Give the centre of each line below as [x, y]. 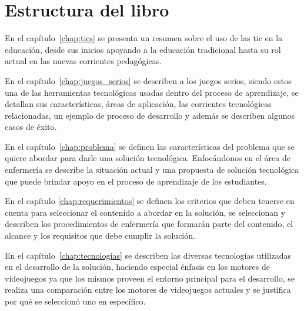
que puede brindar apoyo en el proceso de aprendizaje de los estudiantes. [136, 181]
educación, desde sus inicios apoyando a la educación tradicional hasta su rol [143, 49]
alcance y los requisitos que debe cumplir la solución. [100, 235]
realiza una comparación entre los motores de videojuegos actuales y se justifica [148, 290]
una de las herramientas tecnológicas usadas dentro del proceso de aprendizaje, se [152, 92]
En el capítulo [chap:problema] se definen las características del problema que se [150, 146]
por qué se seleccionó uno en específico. [75, 301]
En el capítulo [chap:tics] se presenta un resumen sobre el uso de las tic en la [144, 38]
